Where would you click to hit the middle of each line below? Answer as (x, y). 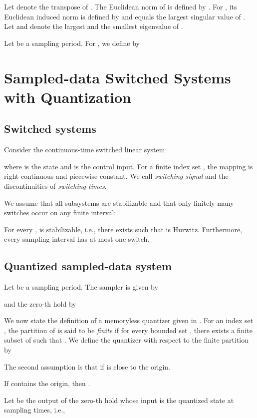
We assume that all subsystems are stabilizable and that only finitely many (119, 203)
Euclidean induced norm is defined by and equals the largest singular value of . (125, 16)
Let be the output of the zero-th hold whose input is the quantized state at (119, 400)
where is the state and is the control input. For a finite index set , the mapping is (128, 166)
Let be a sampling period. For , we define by (72, 43)
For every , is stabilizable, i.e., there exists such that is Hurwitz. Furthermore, (123, 229)
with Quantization (68, 97)
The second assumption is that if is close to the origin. (87, 366)
